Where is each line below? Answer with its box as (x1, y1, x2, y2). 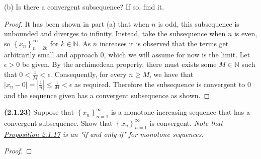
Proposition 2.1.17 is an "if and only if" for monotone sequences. (4, 128, 204, 139)
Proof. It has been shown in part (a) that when (4, 18, 149, 29)
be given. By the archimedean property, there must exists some (22, 59, 217, 69)
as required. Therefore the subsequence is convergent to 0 (74, 78, 251, 89)
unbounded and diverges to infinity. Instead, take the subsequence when (4, 28, 226, 39)
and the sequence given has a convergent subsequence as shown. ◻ (4, 90, 210, 100)
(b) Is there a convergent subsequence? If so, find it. (4, 2, 164, 12)
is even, (234, 28, 257, 39)
